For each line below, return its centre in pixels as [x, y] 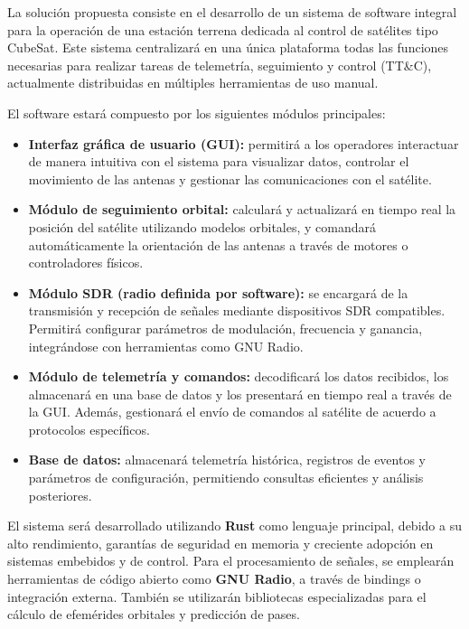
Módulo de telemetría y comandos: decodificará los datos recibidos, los [239, 376]
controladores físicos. [86, 263]
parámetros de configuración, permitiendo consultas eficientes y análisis [226, 478]
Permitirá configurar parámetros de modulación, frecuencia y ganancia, [225, 328]
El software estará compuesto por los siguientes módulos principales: [197, 113]
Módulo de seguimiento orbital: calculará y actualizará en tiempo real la [242, 209]
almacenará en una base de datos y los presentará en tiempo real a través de [240, 394]
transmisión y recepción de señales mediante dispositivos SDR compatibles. [237, 310]
